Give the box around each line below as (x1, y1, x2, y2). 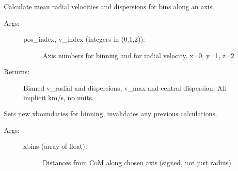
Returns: (4, 66, 30, 77)
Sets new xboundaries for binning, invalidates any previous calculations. (4, 109, 218, 119)
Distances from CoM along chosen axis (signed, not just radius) (43, 157, 231, 167)
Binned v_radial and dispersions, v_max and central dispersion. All (23, 82, 226, 93)
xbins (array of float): (23, 141, 87, 151)
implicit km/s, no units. (23, 92, 94, 102)
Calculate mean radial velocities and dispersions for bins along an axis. (4, 1, 214, 11)
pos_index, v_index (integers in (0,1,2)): (23, 34, 145, 44)
